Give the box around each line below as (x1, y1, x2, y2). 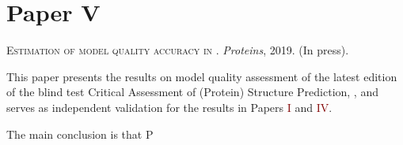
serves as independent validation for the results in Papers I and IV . (6, 99, 333, 115)
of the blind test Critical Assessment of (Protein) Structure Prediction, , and (6, 84, 378, 100)
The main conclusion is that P (6, 125, 154, 142)
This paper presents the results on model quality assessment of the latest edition (6, 68, 397, 84)
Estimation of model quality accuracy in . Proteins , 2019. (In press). (6, 42, 349, 58)
